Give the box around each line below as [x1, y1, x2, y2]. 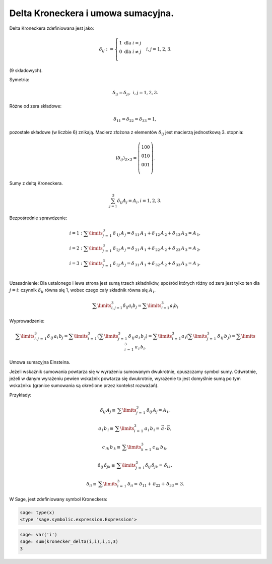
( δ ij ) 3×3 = [115, 155, 137, 162]
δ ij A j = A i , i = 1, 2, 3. [117, 198, 162, 205]
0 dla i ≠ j [119, 48, 142, 54]
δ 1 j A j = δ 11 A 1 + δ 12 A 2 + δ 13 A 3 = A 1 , [112, 230, 201, 237]
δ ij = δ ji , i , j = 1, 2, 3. [112, 90, 159, 97]
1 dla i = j [119, 40, 142, 45]
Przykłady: [9, 392, 32, 398]
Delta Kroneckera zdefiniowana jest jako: [9, 25, 94, 31]
